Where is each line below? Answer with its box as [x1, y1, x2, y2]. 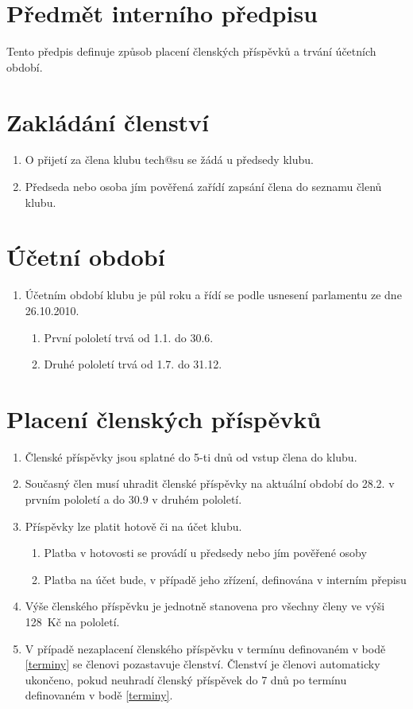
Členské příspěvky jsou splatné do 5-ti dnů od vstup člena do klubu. [25, 448, 357, 465]
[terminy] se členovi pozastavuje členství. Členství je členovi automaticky [25, 656, 380, 672]
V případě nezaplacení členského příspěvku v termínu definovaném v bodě [25, 640, 386, 656]
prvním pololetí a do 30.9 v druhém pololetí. [25, 491, 242, 508]
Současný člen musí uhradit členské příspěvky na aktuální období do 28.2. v [25, 475, 395, 492]
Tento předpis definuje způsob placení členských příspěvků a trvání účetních [6, 43, 376, 60]
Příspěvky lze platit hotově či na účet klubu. [25, 517, 242, 534]
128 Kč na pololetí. [25, 614, 120, 629]
